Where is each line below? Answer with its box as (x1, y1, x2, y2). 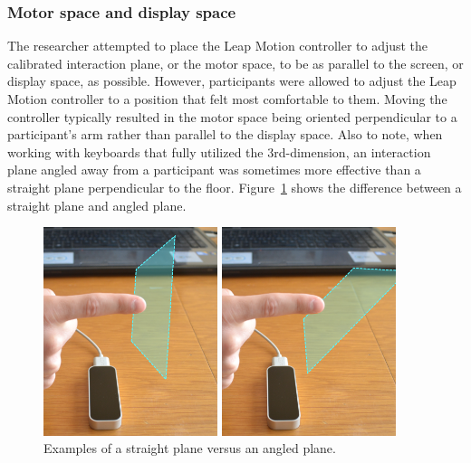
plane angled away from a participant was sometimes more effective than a (7, 160, 421, 179)
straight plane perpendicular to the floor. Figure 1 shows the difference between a (7, 177, 462, 196)
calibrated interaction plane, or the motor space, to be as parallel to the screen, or (7, 53, 464, 72)
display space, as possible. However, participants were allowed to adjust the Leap (7, 71, 457, 90)
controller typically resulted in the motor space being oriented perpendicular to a (7, 107, 457, 126)
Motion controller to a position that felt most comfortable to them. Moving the (7, 90, 447, 108)
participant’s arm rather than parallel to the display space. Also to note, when (7, 125, 443, 144)
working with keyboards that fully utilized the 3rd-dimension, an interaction (7, 142, 431, 161)
